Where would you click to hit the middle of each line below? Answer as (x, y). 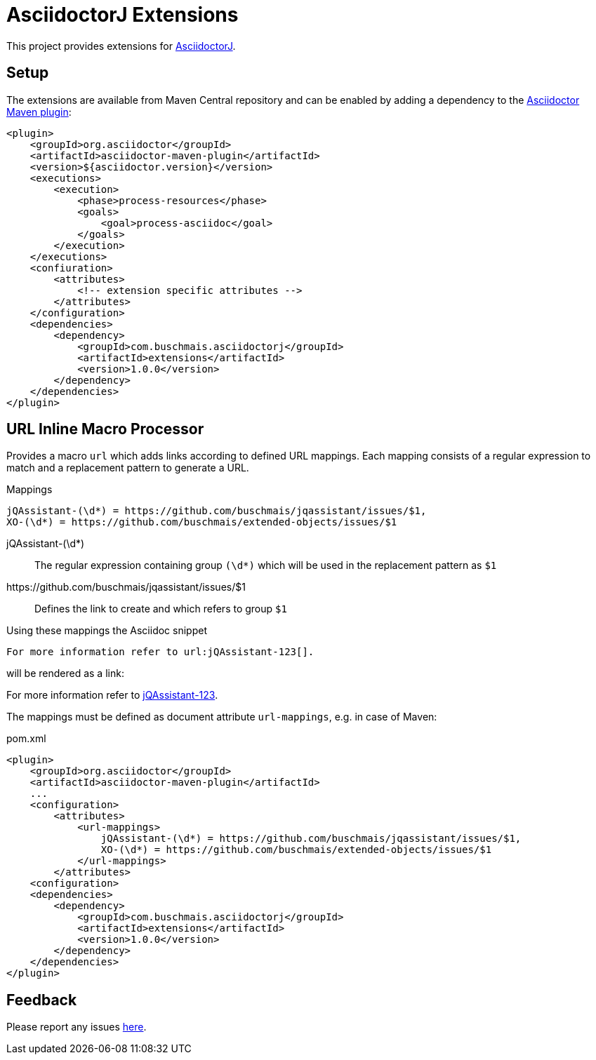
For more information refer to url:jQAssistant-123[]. (160, 652)
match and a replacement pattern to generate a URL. (128, 468)
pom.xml (26, 739)
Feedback (42, 1000)
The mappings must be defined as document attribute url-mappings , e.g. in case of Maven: (222, 717)
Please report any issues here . (77, 1027)
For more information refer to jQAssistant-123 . (112, 695)
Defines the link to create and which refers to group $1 (161, 609)
